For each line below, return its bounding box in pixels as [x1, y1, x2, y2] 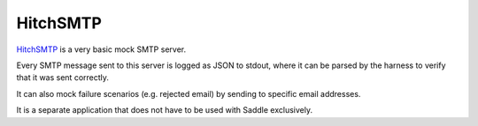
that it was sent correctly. [16, 72, 110, 83]
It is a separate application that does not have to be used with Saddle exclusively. [16, 105, 313, 115]
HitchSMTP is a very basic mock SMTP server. [16, 44, 186, 55]
